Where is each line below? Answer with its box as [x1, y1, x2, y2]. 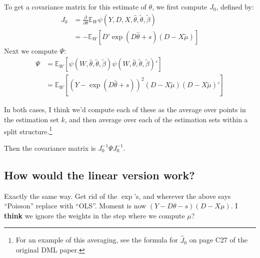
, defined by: [216, 2, 254, 12]
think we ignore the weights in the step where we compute [4, 210, 185, 220]
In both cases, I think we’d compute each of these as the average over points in [4, 104, 246, 115]
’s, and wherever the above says [134, 190, 231, 201]
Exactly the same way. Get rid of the [4, 190, 117, 201]
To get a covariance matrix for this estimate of [4, 2, 146, 12]
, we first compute [152, 2, 207, 12]
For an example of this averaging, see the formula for [15, 234, 178, 245]
